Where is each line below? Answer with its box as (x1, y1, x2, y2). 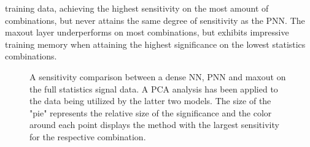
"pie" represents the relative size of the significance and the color (29, 106, 272, 119)
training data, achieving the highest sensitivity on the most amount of (5, 2, 269, 14)
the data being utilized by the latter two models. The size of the (29, 94, 271, 107)
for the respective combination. (29, 130, 146, 143)
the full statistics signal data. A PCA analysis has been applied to (29, 82, 278, 95)
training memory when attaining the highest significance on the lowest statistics (5, 37, 306, 50)
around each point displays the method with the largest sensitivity (29, 118, 279, 131)
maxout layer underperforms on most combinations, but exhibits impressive (5, 26, 289, 39)
